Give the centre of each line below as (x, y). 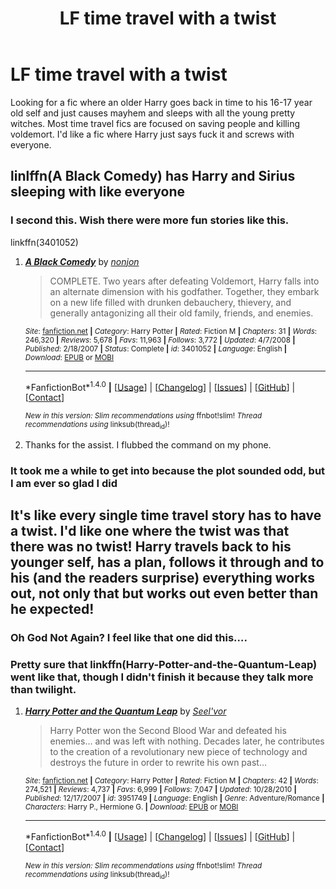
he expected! (52, 608)
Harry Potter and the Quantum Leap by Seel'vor (125, 711)
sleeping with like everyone (98, 192)
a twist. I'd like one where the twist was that (150, 530)
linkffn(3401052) (44, 242)
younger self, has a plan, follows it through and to (167, 562)
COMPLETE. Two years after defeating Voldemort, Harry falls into (184, 281)
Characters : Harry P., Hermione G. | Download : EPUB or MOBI (131, 807)
